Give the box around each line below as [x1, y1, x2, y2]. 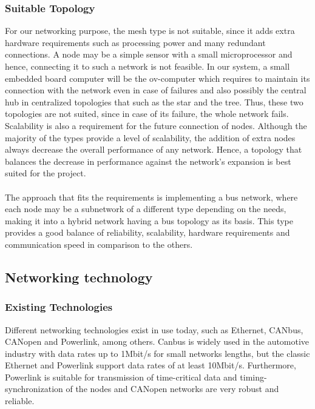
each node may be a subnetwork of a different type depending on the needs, [5, 202, 286, 215]
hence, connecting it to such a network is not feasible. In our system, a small [5, 60, 290, 72]
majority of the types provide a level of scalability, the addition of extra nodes [5, 131, 296, 144]
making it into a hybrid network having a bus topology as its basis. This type [5, 214, 294, 227]
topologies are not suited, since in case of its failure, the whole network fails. [5, 107, 289, 120]
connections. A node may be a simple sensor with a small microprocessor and [5, 48, 293, 61]
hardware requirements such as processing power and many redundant [5, 36, 266, 48]
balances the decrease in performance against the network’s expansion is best [5, 155, 291, 167]
